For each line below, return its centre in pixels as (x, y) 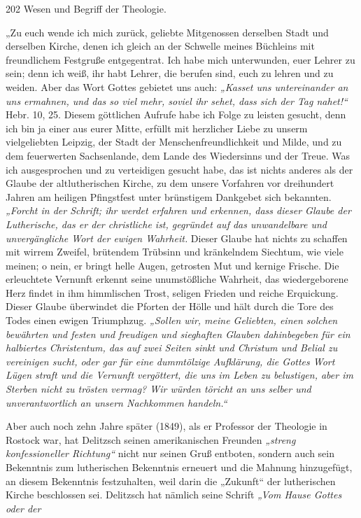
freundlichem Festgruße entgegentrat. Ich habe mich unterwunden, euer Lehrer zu (180, 59)
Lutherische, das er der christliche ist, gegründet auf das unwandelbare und (166, 224)
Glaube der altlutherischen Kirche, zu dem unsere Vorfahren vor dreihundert (170, 183)
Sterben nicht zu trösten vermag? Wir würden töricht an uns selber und (158, 389)
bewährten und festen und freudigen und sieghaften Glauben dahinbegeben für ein (178, 334)
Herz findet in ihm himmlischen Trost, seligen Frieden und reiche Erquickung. (172, 292)
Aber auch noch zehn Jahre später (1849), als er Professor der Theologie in (167, 426)
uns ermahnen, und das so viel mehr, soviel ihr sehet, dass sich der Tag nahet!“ (177, 100)
